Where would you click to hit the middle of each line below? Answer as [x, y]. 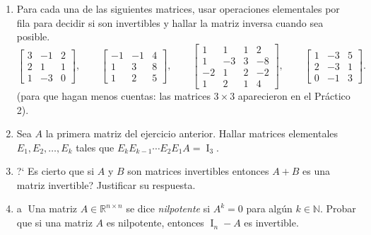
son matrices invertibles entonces [198, 171]
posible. [33, 36]
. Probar [338, 208]
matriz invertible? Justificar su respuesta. [106, 184]
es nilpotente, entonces [155, 223]
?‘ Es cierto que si [55, 171]
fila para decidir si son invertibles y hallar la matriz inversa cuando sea [170, 22]
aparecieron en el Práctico [294, 95]
